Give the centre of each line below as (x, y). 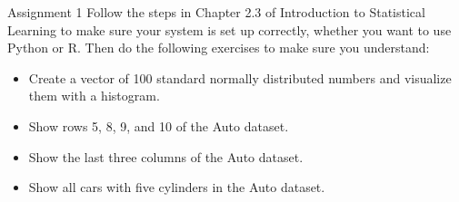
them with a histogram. (94, 96)
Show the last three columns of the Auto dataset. (166, 156)
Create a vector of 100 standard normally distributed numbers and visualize (240, 77)
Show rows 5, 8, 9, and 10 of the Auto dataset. (159, 125)
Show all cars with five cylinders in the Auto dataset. (177, 187)
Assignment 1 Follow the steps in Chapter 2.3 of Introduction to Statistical (216, 12)
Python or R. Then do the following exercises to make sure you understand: (219, 48)
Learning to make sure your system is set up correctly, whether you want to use (229, 29)
